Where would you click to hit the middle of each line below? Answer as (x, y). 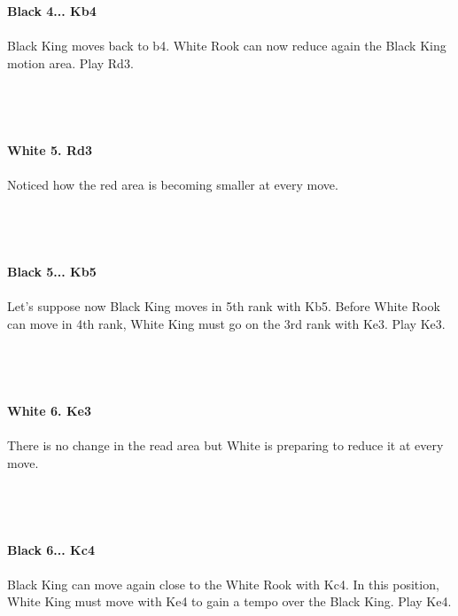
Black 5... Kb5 (52, 272)
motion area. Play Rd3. (70, 62)
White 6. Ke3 (49, 410)
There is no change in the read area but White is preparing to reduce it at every (225, 445)
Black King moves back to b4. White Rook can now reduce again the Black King (227, 46)
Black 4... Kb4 (52, 11)
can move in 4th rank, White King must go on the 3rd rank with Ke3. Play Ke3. (226, 323)
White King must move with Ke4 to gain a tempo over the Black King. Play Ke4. (229, 601)
